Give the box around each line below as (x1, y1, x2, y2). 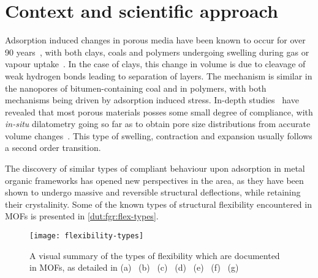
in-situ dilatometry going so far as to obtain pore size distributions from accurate (5, 117, 311, 130)
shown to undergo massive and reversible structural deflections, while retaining (5, 186, 301, 199)
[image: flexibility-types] (29, 232, 144, 241)
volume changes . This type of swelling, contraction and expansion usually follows (5, 129, 312, 142)
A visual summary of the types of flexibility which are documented (29, 249, 280, 262)
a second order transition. (5, 141, 101, 154)
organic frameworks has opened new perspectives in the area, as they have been (5, 174, 304, 186)
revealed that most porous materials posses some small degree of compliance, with (5, 105, 313, 118)
